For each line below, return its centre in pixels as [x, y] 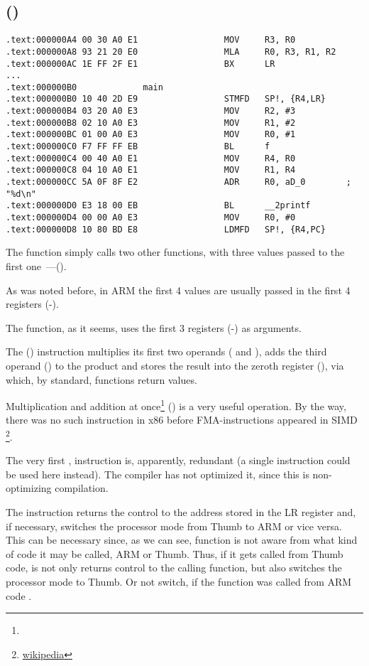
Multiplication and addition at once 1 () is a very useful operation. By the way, [176, 405]
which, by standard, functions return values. [101, 379]
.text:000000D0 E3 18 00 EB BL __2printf [158, 206]
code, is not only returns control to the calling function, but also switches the [174, 568]
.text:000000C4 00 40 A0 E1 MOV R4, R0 [151, 158]
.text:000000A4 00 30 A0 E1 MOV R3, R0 [151, 40]
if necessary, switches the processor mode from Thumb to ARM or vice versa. [174, 526]
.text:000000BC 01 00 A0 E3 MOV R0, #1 [151, 135]
